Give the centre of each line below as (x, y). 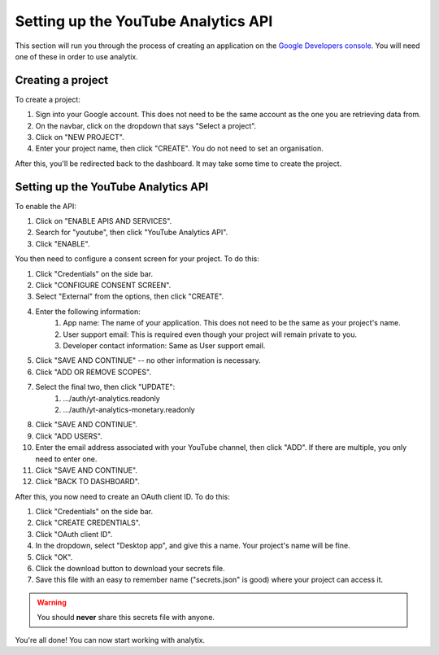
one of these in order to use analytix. (76, 56)
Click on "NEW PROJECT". (80, 138)
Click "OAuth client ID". (74, 534)
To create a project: (48, 99)
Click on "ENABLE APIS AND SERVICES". (104, 221)
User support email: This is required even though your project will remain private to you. (210, 334)
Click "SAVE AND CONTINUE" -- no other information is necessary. (148, 360)
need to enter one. (66, 459)
